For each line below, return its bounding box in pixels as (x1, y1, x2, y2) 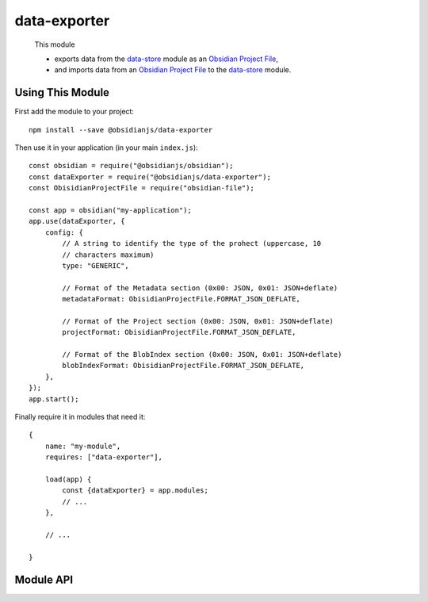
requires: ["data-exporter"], (44, 453, 162, 462)
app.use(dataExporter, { (29, 217, 125, 226)
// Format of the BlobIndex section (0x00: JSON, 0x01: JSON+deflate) (62, 350, 342, 359)
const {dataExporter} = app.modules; (62, 486, 209, 495)
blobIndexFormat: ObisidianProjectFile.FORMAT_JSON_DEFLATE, (62, 361, 305, 370)
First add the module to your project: (14, 107, 135, 117)
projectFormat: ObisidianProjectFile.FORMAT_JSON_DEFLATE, (62, 328, 296, 337)
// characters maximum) (62, 250, 155, 259)
